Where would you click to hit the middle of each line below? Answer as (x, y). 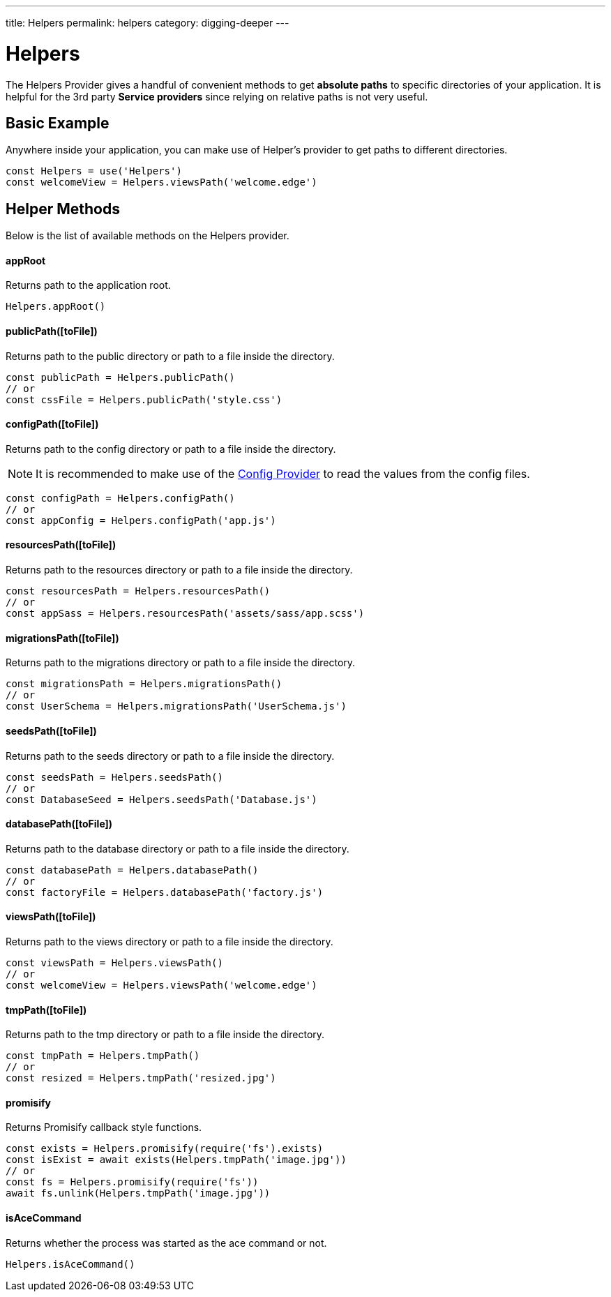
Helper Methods (63, 209)
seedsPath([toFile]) (51, 730)
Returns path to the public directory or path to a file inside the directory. (170, 356)
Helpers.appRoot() (56, 307)
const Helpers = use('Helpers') (94, 171)
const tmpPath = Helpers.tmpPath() (103, 1056)
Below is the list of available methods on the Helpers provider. (148, 236)
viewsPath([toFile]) (51, 917)
